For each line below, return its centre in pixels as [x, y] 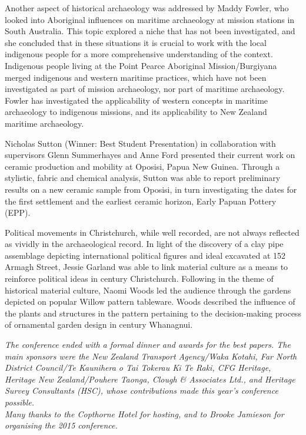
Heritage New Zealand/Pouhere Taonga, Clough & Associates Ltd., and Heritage [150, 379]
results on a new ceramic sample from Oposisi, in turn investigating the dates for [151, 189]
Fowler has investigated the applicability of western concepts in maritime [137, 100]
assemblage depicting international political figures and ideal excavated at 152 [145, 255]
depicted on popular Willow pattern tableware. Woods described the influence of [150, 301]
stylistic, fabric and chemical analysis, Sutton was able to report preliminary [143, 178]
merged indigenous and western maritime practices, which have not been [136, 77]
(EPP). [18, 212]
